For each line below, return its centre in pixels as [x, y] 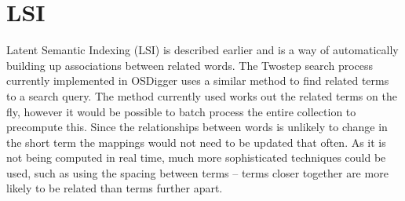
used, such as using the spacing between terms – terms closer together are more [197, 172]
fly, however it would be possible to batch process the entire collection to [181, 111]
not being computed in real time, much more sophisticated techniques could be [196, 157]
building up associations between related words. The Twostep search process [190, 65]
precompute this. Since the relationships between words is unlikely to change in [197, 127]
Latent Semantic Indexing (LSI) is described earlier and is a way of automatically [202, 50]
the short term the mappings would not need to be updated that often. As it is [196, 142]
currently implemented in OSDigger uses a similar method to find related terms [198, 80]
